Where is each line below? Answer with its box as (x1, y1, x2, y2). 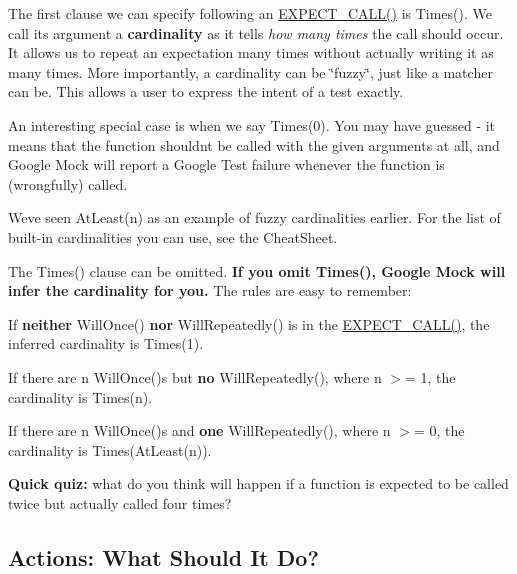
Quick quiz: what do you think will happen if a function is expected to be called (8, 473, 509, 494)
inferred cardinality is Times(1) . (8, 333, 204, 354)
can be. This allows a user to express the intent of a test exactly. (8, 81, 404, 102)
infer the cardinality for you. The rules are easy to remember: (8, 280, 412, 301)
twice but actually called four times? (8, 492, 232, 513)
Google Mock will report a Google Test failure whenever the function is (8, 154, 445, 175)
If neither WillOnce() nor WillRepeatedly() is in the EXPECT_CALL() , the (8, 313, 490, 334)
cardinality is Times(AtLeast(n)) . (8, 439, 212, 460)
